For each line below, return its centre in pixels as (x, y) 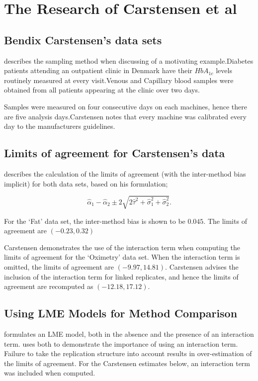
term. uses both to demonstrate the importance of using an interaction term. (121, 343)
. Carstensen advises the (202, 267)
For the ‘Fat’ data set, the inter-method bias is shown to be (95, 221)
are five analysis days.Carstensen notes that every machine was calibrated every (125, 116)
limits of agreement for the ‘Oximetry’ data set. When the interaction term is (122, 257)
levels (224, 70)
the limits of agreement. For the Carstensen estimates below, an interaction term (127, 363)
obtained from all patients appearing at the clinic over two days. (102, 90)
